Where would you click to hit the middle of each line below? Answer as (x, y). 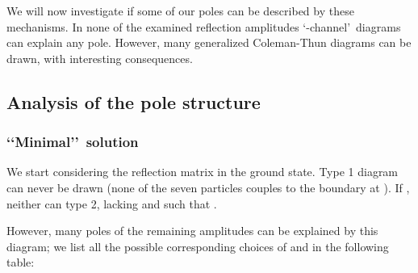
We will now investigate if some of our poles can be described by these (180, 10)
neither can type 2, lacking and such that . (112, 203)
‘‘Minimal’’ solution (73, 142)
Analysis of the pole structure (134, 101)
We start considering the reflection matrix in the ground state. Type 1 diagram (203, 172)
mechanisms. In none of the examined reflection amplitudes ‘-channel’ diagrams (204, 26)
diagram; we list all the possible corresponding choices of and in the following (198, 246)
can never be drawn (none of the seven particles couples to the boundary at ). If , (208, 187)
